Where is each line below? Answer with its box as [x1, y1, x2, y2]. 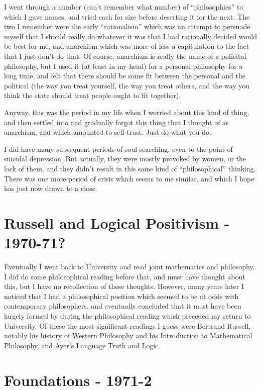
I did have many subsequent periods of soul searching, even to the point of [4, 143, 233, 154]
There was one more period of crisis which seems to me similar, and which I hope [4, 173, 254, 183]
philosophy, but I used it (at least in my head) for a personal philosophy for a [4, 60, 243, 71]
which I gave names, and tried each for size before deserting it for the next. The [4, 11, 250, 22]
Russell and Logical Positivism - [4, 212, 230, 233]
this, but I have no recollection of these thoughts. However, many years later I [4, 281, 244, 291]
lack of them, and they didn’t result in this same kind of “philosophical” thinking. [4, 163, 256, 173]
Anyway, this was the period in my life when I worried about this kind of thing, [4, 107, 249, 117]
